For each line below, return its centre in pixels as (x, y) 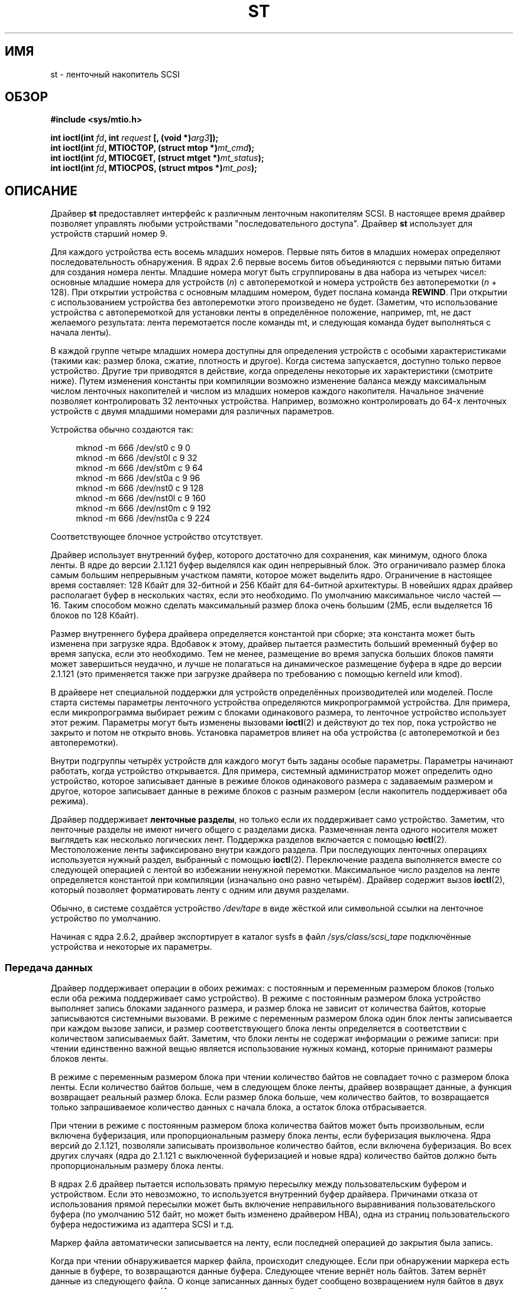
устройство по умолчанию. (106, 919)
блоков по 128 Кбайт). (95, 616)
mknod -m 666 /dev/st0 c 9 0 (133, 448)
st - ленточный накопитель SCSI (115, 74)
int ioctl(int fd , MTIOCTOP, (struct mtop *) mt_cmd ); (153, 148)
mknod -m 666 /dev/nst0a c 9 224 (143, 518)
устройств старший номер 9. (109, 234)
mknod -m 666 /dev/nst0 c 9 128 (140, 488)
